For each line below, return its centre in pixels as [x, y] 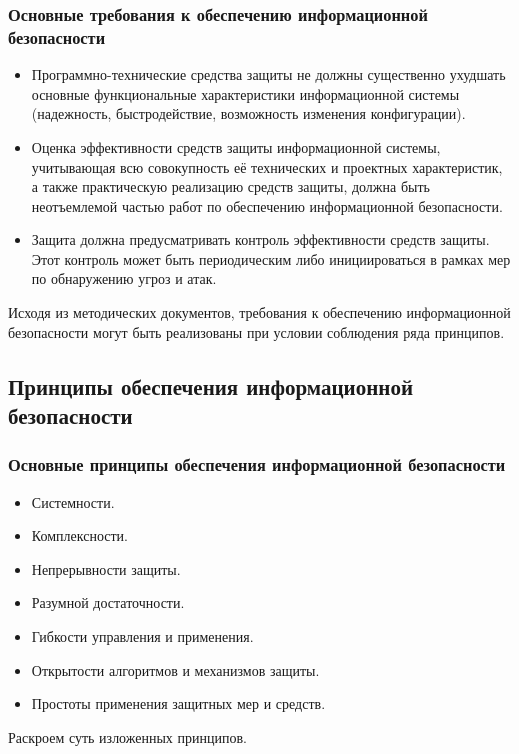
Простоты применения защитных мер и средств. [178, 703]
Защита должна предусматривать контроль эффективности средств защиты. [260, 239]
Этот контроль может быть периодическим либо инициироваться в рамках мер [271, 258]
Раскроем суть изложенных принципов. [127, 736]
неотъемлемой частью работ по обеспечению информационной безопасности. [267, 205]
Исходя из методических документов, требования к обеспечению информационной [259, 312]
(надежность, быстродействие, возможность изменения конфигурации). [248, 113]
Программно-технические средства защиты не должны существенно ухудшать [268, 74]
